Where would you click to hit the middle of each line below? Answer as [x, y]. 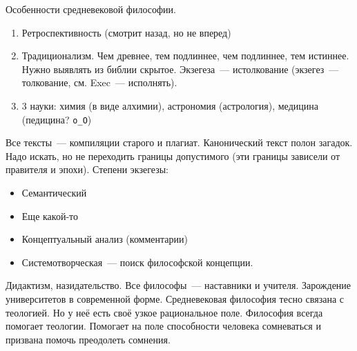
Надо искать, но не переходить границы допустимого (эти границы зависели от [173, 156]
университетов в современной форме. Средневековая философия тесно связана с [175, 298]
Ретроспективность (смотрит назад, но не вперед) [126, 32]
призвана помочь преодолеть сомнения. [88, 339]
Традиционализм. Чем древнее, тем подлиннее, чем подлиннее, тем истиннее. [185, 56]
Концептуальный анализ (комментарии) [105, 239]
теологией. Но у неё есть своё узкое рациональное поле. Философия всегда [164, 312]
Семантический [54, 192]
